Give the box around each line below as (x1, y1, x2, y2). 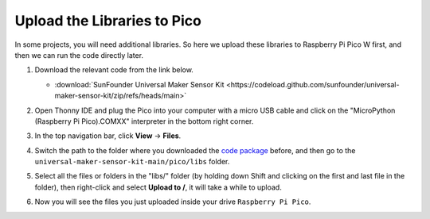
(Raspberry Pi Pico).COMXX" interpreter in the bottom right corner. (34, 116, 254, 126)
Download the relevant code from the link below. (34, 65, 194, 75)
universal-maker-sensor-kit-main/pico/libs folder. (34, 157, 230, 167)
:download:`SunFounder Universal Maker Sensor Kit (54, 79, 225, 89)
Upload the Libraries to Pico (14, 12, 202, 29)
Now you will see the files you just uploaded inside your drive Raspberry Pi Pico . (34, 197, 311, 206)
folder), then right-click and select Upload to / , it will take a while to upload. (34, 182, 282, 192)
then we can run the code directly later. (14, 50, 143, 60)
